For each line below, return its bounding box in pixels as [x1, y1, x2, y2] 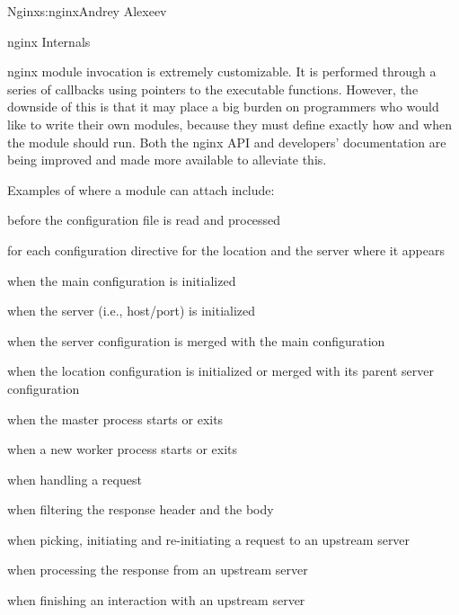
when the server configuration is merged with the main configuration [7, 331, 385, 350]
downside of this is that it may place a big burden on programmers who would [7, 97, 439, 116]
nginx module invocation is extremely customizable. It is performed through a [7, 62, 437, 81]
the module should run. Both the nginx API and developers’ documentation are [7, 132, 446, 151]
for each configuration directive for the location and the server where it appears [7, 240, 445, 259]
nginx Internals [7, 31, 91, 50]
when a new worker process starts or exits [7, 440, 238, 459]
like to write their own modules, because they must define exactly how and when [7, 114, 452, 133]
